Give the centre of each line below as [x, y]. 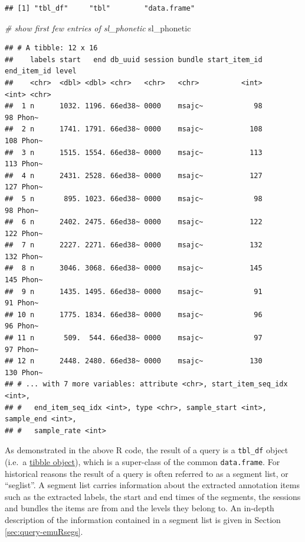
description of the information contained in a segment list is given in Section [143, 520]
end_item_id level [41, 71]
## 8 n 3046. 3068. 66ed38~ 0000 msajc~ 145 [134, 268]
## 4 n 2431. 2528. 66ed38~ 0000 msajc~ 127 [134, 175]
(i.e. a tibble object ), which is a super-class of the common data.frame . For [142, 462]
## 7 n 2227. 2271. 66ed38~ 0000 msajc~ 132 [134, 245]
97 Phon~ [22, 349]
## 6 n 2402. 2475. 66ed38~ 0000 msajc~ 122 [134, 222]
